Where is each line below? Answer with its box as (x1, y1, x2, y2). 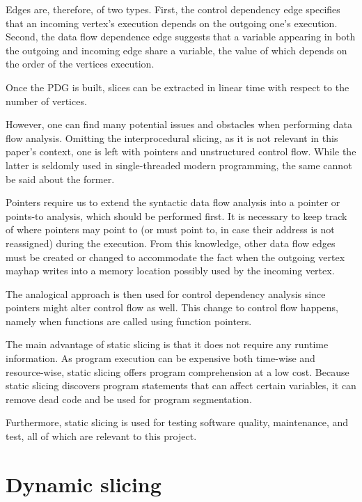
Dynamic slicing (6, 469, 162, 498)
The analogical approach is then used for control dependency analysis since (6, 286, 326, 301)
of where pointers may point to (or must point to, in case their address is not (6, 222, 335, 237)
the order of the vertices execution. (6, 56, 155, 71)
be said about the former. (6, 171, 115, 186)
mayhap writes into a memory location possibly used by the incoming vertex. (6, 263, 335, 278)
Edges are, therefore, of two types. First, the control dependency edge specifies (6, 2, 340, 16)
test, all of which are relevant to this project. (6, 429, 197, 444)
